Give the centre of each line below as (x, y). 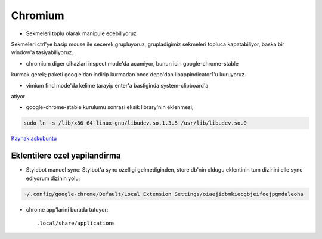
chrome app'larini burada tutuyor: (67, 209)
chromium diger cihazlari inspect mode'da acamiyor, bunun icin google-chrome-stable (132, 63)
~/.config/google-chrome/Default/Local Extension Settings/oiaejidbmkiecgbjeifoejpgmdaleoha (163, 194)
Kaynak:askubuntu (34, 139)
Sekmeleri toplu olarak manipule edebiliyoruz (81, 33)
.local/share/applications (76, 223)
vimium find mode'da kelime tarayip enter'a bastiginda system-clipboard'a (117, 85)
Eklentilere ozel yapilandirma (66, 156)
